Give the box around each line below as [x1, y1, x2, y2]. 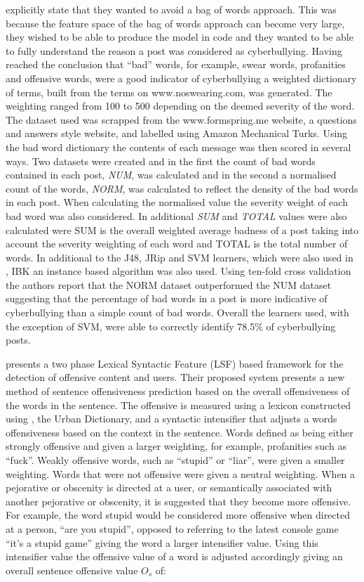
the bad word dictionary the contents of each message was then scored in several [6, 139, 351, 154]
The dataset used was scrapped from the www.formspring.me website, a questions [6, 112, 357, 127]
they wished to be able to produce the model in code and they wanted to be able [6, 30, 353, 44]
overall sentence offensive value [6, 562, 138, 577]
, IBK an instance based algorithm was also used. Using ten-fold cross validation [6, 264, 351, 278]
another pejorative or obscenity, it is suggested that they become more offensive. [6, 493, 351, 508]
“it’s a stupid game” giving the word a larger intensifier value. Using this [6, 535, 318, 550]
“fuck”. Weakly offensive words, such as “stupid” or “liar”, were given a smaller [6, 453, 345, 467]
